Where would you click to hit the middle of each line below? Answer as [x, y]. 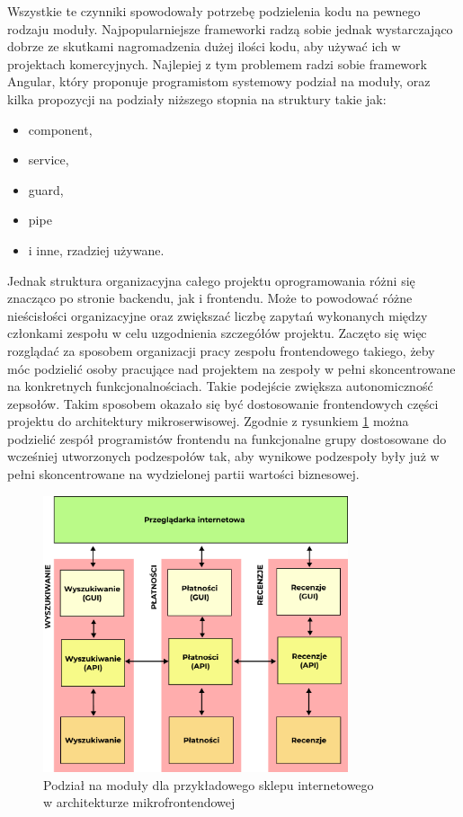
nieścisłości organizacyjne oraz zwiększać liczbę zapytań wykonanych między [218, 315]
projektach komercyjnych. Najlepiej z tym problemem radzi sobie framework [217, 63]
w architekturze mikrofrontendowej [139, 802]
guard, [46, 189]
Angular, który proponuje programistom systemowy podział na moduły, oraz [219, 81]
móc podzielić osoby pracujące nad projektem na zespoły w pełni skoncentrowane [231, 368]
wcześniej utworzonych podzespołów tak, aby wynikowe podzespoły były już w [223, 456]
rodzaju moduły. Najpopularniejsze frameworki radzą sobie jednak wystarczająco [230, 28]
